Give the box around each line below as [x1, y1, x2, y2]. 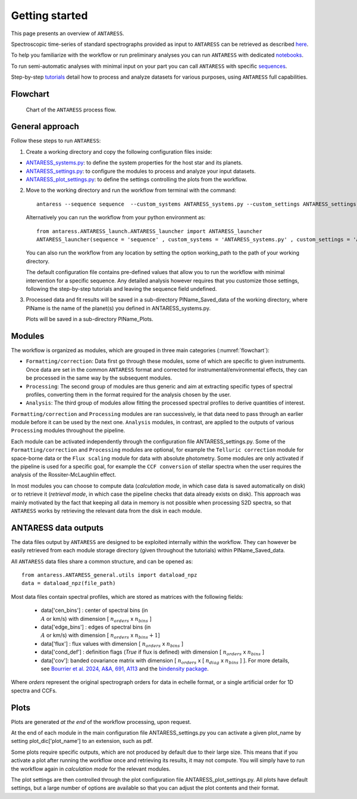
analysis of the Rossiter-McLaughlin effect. [11, 471, 116, 478]
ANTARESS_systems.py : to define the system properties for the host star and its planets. [26, 159, 243, 166]
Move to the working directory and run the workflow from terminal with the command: [26, 186, 236, 194]
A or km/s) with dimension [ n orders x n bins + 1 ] [40, 632, 160, 641]
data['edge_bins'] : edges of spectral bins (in [40, 623, 151, 631]
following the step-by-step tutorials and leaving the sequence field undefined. [26, 285, 217, 292]
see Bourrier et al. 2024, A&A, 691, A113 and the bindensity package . [40, 665, 209, 672]
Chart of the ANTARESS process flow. [26, 106, 117, 113]
